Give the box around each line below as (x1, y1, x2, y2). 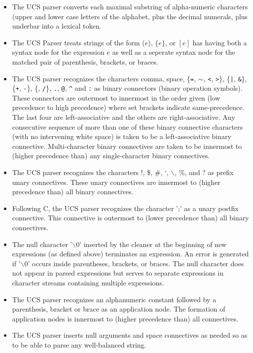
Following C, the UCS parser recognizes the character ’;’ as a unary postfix (12, 203, 239, 213)
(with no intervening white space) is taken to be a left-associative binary (12, 131, 231, 141)
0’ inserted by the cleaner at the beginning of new (76, 239, 227, 249)
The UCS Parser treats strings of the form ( (12, 37, 145, 47)
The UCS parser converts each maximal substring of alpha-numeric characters (12, 1, 248, 11)
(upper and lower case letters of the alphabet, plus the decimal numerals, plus (12, 11, 248, 21)
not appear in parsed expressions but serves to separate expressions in (12, 268, 224, 278)
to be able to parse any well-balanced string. (12, 339, 146, 350)
